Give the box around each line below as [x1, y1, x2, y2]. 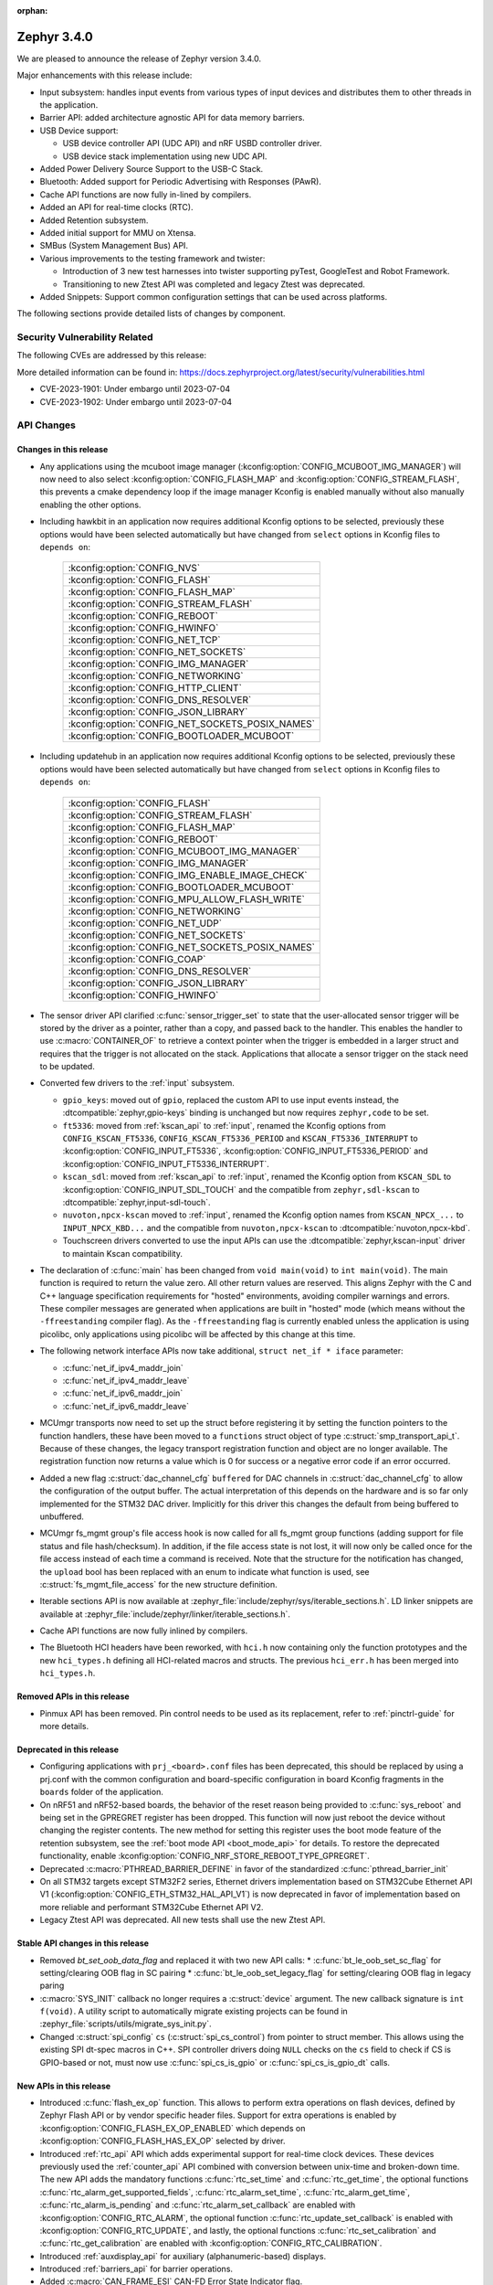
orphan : [16, 5, 48, 16]
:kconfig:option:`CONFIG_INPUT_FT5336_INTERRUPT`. [62, 1158, 269, 1169]
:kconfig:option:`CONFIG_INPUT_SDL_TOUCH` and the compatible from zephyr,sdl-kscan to [62, 1184, 420, 1195]
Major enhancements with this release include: [16, 69, 193, 81]
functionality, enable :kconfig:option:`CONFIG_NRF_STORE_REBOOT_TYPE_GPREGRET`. [39, 1851, 370, 1862]
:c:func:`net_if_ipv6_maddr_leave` [62, 1400, 189, 1411]
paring [39, 1980, 65, 1992]
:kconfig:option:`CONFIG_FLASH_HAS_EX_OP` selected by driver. [39, 2135, 286, 2147]
